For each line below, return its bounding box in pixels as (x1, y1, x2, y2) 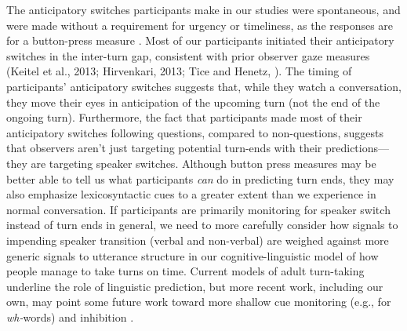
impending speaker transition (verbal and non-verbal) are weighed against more (6, 231, 389, 248)
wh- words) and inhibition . (6, 308, 134, 325)
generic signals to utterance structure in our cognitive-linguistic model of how (6, 247, 379, 264)
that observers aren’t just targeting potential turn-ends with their (6, 140, 322, 156)
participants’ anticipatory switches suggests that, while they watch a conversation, (6, 78, 402, 94)
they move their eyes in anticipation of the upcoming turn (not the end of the (6, 93, 380, 110)
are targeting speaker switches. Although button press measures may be (31, 155, 376, 171)
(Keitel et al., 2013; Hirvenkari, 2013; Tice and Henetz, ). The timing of (6, 63, 352, 79)
